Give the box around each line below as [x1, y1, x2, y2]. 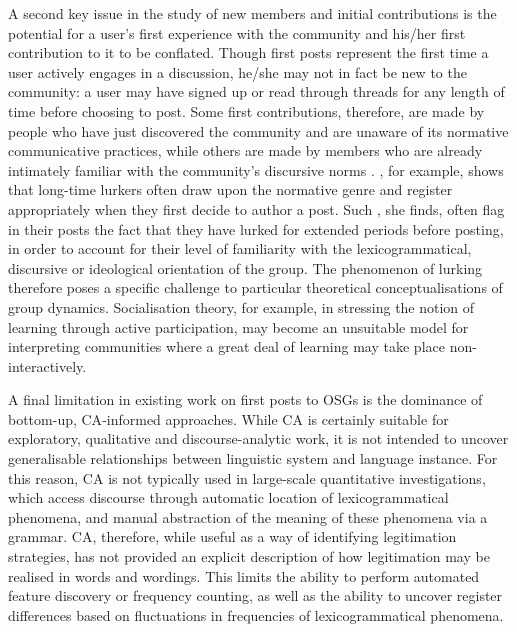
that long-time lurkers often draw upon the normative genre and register [8, 179, 453, 200]
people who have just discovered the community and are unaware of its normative [8, 120, 509, 141]
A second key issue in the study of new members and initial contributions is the [8, 3, 497, 23]
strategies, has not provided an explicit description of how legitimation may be [8, 546, 490, 567]
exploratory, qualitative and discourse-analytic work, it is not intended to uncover [8, 428, 509, 449]
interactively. [8, 355, 87, 376]
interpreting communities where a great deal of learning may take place [8, 336, 445, 357]
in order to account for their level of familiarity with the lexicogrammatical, [8, 238, 472, 259]
